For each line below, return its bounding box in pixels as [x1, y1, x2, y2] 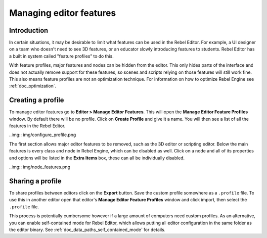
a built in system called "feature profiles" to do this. [9, 53, 114, 59]
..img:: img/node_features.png [9, 164, 71, 170]
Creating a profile [9, 96, 64, 104]
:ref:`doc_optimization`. [9, 83, 56, 89]
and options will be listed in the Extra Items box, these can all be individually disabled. [9, 155, 185, 161]
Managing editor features [9, 7, 116, 18]
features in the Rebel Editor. [9, 123, 66, 129]
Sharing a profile [9, 177, 62, 185]
